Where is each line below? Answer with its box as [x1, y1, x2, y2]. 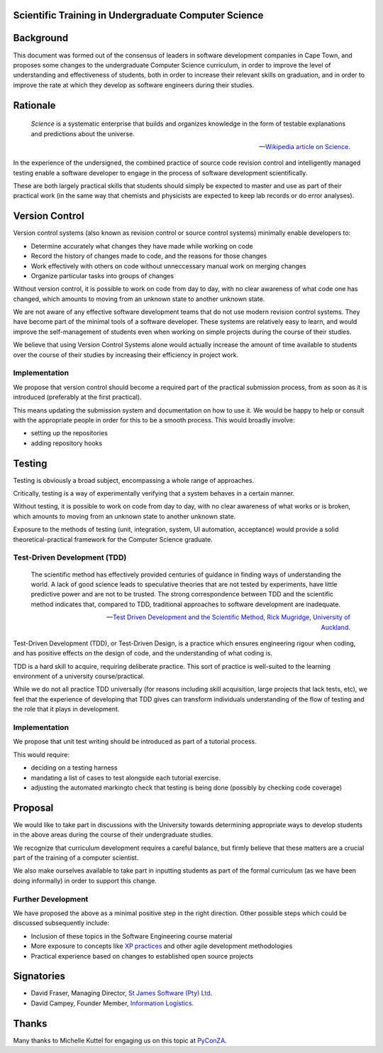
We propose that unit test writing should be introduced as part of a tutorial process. [13, 737, 257, 746]
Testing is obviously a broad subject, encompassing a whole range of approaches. [13, 476, 255, 484]
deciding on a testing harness [30, 763, 118, 772]
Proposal [13, 802, 54, 814]
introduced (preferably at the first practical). [13, 393, 142, 401]
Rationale [13, 99, 56, 111]
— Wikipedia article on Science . [259, 142, 350, 151]
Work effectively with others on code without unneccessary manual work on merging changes [30, 261, 306, 270]
